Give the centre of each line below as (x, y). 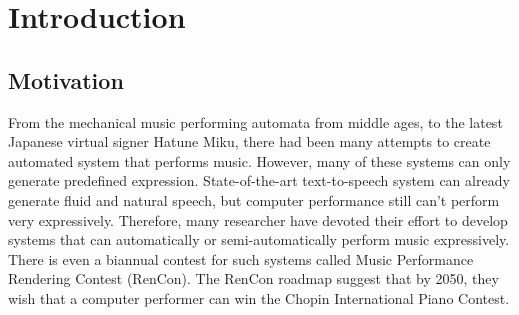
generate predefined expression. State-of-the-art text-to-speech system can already (259, 180)
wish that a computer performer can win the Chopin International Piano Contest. (259, 297)
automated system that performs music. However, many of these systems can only (259, 160)
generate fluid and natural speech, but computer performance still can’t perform (254, 199)
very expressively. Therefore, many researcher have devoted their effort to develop (258, 219)
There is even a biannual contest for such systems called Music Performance (241, 258)
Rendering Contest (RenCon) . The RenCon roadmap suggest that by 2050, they (253, 278)
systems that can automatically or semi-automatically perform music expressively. (259, 239)
